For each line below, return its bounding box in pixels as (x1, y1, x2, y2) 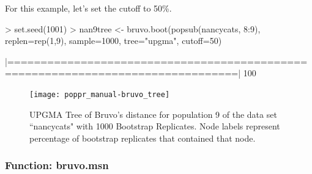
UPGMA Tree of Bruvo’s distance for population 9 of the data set (29, 107, 277, 120)
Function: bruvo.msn (5, 158, 109, 173)
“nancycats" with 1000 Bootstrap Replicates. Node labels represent (29, 120, 280, 132)
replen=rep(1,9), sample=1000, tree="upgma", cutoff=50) (5, 34, 222, 47)
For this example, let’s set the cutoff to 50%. (5, 2, 172, 14)
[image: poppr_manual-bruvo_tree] (29, 90, 170, 99)
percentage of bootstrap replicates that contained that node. (29, 131, 256, 144)
